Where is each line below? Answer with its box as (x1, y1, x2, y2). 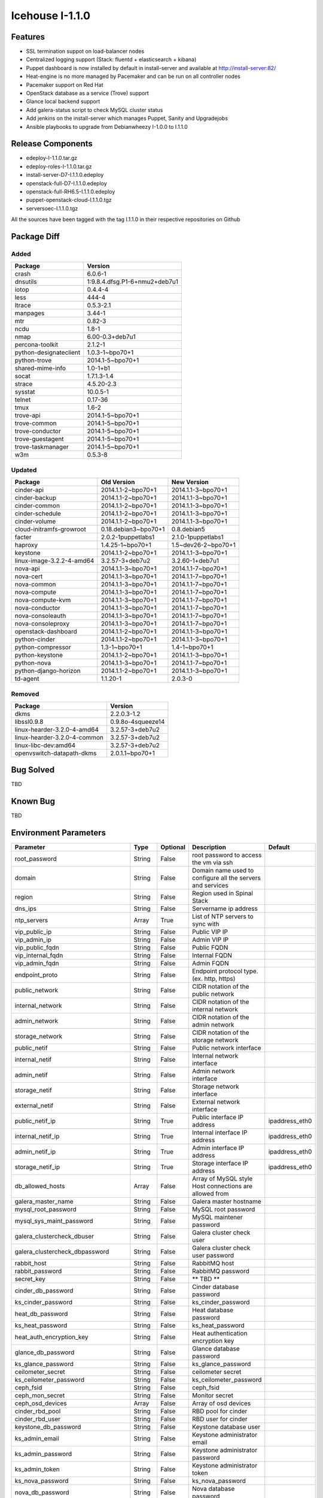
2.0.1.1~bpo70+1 (110, 749, 155, 757)
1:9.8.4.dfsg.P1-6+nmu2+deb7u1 (87, 277, 179, 286)
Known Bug (11, 796, 55, 807)
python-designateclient (14, 348, 81, 357)
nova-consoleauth (14, 612, 66, 620)
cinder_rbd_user (14, 1415, 61, 1423)
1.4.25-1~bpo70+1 (100, 541, 152, 549)
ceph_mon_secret (14, 1391, 65, 1400)
